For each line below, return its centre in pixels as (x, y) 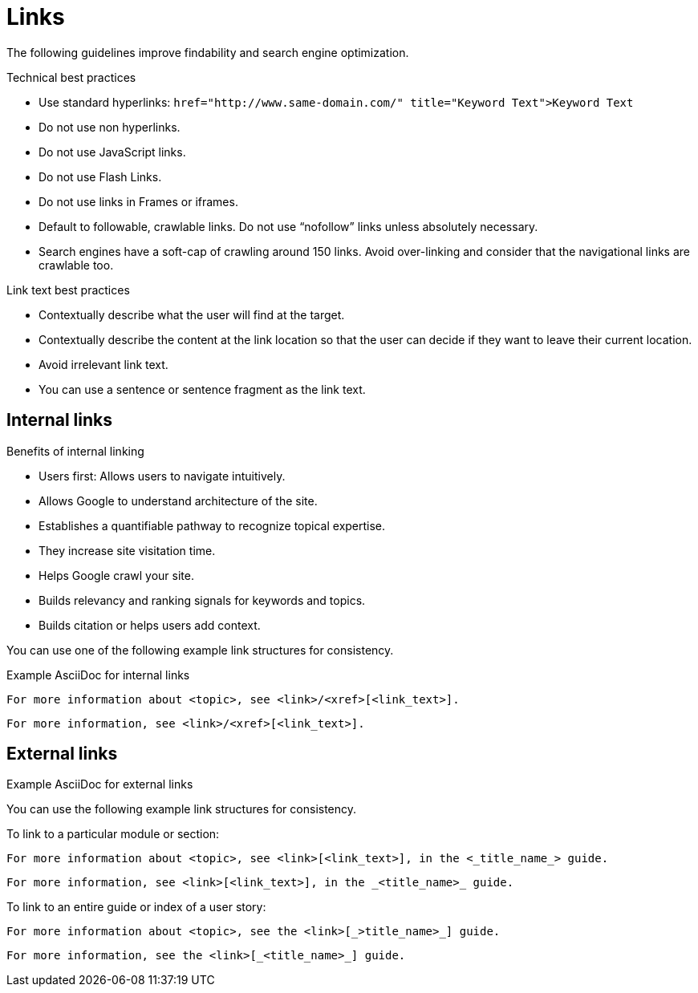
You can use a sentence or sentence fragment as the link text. (202, 389)
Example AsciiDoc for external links (100, 784)
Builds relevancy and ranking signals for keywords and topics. (202, 600)
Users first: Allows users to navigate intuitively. (162, 476)
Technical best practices (71, 77)
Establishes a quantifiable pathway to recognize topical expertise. (212, 525)
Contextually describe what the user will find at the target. (192, 314)
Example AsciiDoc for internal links (98, 675)
